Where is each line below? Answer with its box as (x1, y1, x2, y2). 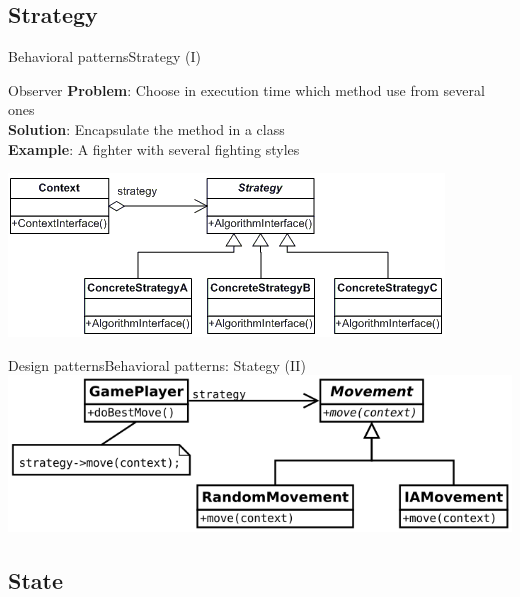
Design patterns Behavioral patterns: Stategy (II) (8, 354, 306, 375)
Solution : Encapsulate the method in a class (8, 118, 285, 139)
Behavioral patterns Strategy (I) (8, 46, 201, 67)
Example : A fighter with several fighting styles (8, 138, 300, 159)
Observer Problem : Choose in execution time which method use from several (8, 79, 485, 100)
